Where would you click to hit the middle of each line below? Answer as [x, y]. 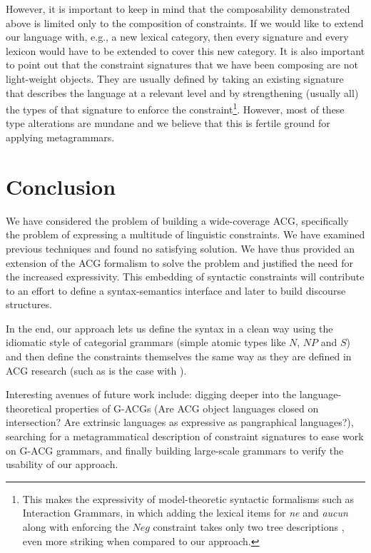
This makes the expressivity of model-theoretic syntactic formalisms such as [188, 498]
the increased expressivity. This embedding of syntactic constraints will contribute [185, 276]
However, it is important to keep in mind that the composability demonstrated [178, 9]
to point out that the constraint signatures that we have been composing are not [182, 65]
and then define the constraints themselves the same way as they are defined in [179, 356]
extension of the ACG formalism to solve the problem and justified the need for [180, 262]
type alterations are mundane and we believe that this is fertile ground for [168, 123]
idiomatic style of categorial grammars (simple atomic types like [146, 342]
